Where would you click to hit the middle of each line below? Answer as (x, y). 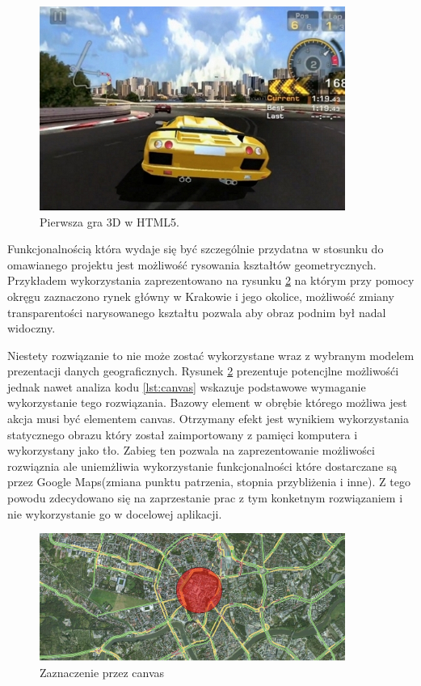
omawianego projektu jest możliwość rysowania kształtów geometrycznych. (192, 264)
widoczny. (32, 328)
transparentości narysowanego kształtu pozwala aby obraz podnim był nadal (197, 312)
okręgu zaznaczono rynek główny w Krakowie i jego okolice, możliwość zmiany (201, 296)
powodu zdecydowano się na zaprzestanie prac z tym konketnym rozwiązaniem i (205, 498)
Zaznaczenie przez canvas (102, 672)
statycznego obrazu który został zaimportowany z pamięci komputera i (183, 434)
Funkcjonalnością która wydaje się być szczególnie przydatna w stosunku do (196, 249)
